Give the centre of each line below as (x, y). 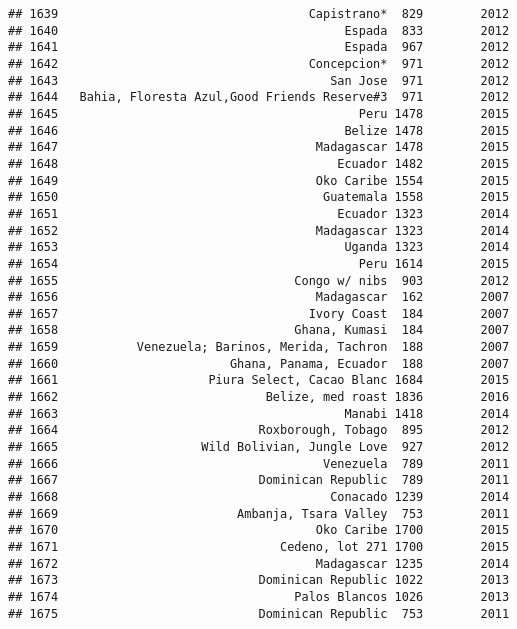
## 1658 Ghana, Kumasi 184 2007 (259, 330)
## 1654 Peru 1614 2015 (259, 263)
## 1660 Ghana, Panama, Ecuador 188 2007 (259, 363)
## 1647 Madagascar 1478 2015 (259, 147)
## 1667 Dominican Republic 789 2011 (259, 480)
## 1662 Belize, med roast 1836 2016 (259, 397)
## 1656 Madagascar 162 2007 (259, 297)
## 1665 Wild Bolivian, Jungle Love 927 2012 (259, 447)
